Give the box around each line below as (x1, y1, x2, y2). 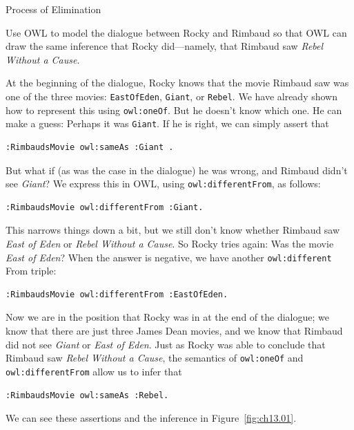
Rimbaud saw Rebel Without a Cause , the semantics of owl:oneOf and (6, 350, 304, 365)
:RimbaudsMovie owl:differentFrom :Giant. (6, 202, 204, 212)
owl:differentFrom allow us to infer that (6, 364, 182, 378)
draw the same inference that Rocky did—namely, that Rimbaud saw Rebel (6, 39, 324, 53)
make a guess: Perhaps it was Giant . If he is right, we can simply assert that (6, 116, 329, 131)
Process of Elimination (6, 2, 101, 16)
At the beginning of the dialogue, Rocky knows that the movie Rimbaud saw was (6, 75, 349, 90)
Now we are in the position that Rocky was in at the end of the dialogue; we (6, 310, 329, 324)
